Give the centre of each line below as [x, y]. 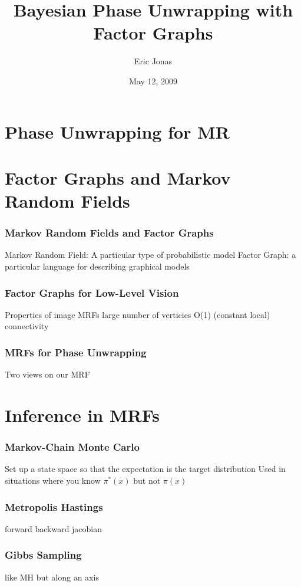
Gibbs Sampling [43, 555]
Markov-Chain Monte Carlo [72, 447]
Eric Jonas [153, 61]
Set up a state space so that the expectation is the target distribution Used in [145, 469]
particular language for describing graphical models [97, 266]
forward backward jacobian [54, 528]
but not [147, 481]
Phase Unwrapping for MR [117, 131]
